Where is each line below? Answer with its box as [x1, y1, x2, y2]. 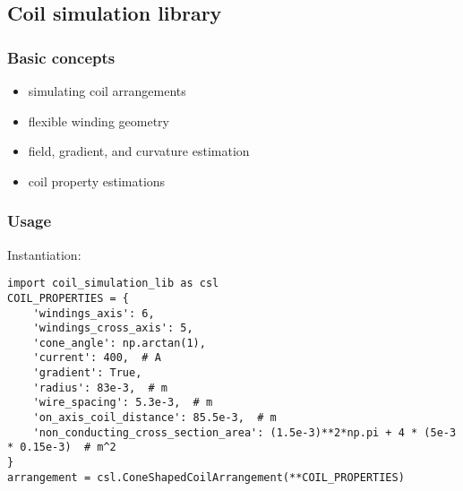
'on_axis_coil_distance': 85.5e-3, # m [32, 411, 277, 425]
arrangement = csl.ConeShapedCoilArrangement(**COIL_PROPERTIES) [7, 470, 405, 484]
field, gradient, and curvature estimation [28, 142, 250, 160]
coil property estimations [28, 171, 166, 190]
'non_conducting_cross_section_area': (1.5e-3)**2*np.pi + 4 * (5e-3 [32, 426, 457, 439]
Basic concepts [7, 46, 116, 68]
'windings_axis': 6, [32, 306, 155, 320]
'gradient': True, [32, 366, 142, 380]
